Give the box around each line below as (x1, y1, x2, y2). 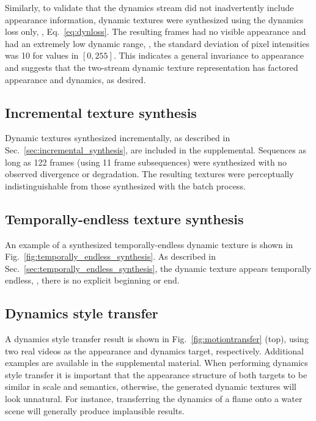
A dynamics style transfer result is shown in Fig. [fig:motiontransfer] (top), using (5, 332, 309, 345)
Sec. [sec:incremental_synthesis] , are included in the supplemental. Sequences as (5, 143, 306, 156)
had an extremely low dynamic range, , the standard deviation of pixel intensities (5, 37, 310, 49)
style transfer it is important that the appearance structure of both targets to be (5, 368, 307, 381)
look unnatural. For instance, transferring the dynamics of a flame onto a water (5, 392, 303, 405)
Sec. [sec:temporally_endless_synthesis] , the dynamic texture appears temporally (5, 262, 312, 274)
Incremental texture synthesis (5, 103, 197, 122)
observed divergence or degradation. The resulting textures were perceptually (5, 167, 294, 180)
